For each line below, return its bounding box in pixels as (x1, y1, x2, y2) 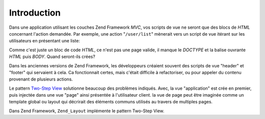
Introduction (9, 7, 61, 18)
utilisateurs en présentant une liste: (9, 38, 80, 44)
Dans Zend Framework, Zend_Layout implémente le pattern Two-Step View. (9, 108, 164, 114)
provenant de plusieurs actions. (9, 76, 73, 82)
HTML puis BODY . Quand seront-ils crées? (9, 54, 96, 59)
